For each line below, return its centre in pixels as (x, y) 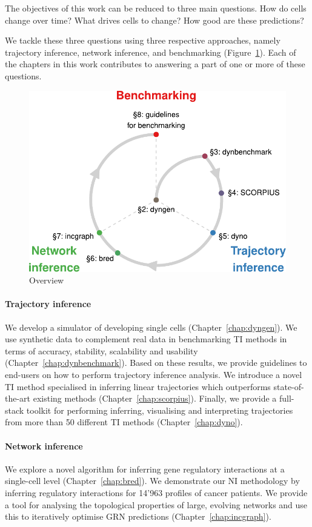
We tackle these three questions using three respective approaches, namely (143, 40)
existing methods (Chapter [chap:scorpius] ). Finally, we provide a (155, 398)
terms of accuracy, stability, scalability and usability (101, 350)
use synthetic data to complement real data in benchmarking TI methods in (146, 339)
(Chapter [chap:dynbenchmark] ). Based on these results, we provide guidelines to (156, 363)
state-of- (289, 386)
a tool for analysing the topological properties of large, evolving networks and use (156, 504)
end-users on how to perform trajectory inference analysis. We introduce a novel (154, 374)
